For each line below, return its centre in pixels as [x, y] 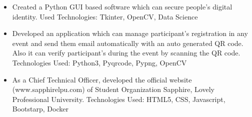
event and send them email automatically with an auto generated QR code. [128, 43]
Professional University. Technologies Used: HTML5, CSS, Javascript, [119, 99]
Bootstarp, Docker [40, 109]
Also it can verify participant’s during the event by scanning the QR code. [126, 53]
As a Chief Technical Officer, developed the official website [102, 79]
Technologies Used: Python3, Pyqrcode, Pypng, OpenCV [99, 62]
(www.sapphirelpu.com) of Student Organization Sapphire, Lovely [113, 89]
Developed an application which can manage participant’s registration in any [130, 33]
